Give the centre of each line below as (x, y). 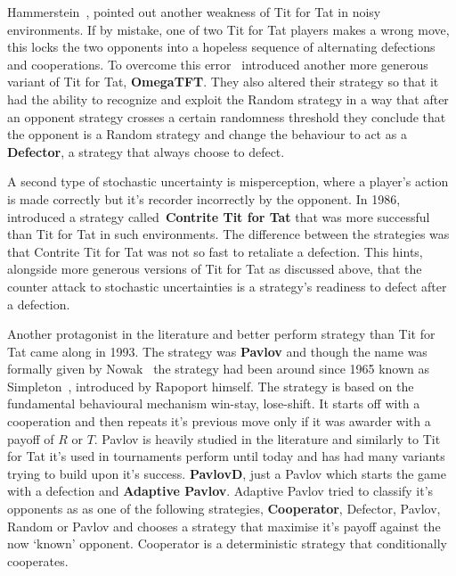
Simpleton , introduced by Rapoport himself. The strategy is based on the (211, 386)
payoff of (31, 438)
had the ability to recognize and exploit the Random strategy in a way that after (228, 99)
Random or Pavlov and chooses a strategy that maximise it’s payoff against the (224, 526)
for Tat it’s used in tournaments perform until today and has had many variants (226, 456)
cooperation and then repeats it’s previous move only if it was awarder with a (219, 421)
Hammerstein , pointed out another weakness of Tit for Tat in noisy (194, 12)
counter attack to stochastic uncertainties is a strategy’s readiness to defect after (227, 286)
